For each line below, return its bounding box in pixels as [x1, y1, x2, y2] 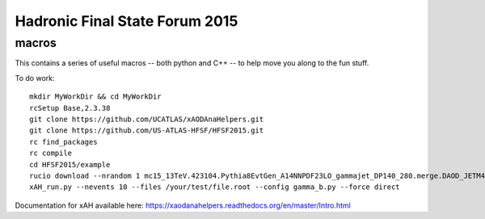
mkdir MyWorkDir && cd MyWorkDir [29, 92, 162, 101]
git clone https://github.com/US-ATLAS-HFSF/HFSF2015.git [29, 126, 264, 135]
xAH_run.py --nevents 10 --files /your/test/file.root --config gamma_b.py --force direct [29, 183, 400, 192]
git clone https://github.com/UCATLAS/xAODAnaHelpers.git [29, 114, 264, 124]
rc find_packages [29, 137, 98, 146]
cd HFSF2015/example [29, 160, 111, 169]
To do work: [15, 73, 55, 82]
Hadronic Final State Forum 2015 [15, 12, 238, 30]
